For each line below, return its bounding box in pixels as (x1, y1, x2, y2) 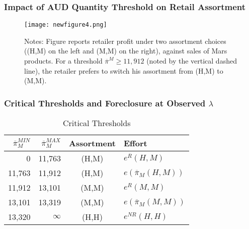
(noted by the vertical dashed (146, 55, 237, 66)
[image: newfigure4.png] (24, 21, 107, 29)
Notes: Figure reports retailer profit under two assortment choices (24, 35, 226, 46)
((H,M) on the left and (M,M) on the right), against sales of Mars (24, 45, 227, 56)
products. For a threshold (24, 55, 103, 66)
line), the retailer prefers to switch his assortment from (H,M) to (24, 65, 223, 76)
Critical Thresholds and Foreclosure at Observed (4, 96, 206, 109)
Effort (123, 137, 147, 149)
